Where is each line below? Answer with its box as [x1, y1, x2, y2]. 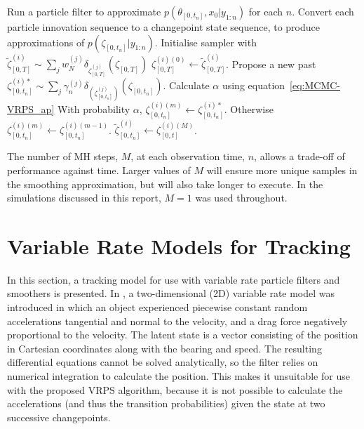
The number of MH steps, [7, 149, 119, 164]
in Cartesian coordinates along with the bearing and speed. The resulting [7, 341, 322, 355]
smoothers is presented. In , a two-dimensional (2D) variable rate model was [7, 286, 335, 301]
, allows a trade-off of [254, 149, 345, 164]
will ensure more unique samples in [206, 162, 358, 177]
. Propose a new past [226, 56, 316, 71]
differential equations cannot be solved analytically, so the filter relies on [7, 355, 318, 369]
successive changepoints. [7, 409, 111, 424]
